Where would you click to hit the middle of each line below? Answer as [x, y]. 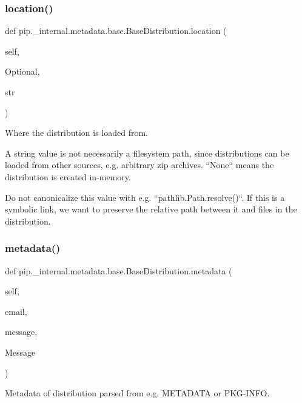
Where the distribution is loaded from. [76, 133]
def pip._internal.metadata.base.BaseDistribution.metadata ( [119, 270]
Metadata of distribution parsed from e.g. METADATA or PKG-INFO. [137, 393]
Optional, [22, 71]
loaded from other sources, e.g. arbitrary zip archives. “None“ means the [139, 165]
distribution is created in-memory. [68, 176]
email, [16, 311]
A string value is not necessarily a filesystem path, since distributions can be [147, 153]
